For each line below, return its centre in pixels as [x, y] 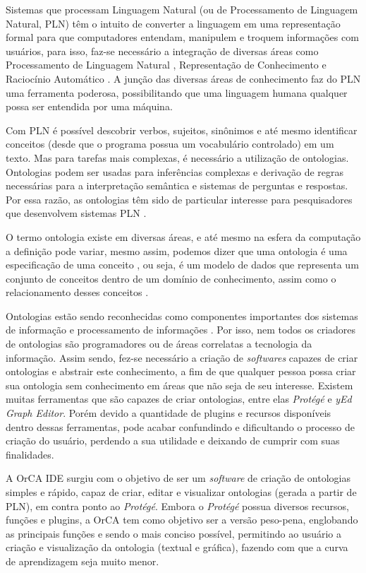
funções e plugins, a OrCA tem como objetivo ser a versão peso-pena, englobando [182, 520]
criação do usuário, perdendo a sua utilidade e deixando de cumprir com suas [173, 441]
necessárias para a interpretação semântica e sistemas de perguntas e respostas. [177, 185]
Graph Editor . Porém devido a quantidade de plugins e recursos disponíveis [169, 413]
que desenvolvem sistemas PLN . [76, 213]
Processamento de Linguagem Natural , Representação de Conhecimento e [166, 65]
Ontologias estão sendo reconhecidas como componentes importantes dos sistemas [182, 315]
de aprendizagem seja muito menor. [83, 561]
